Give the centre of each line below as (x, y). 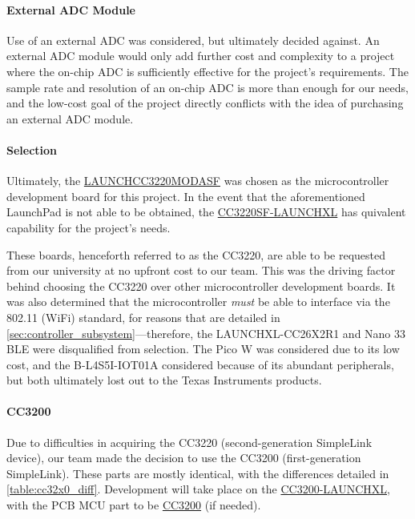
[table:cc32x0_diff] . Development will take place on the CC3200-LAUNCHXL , (198, 489)
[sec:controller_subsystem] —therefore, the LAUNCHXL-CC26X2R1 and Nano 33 (206, 333)
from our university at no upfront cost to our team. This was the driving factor (201, 270)
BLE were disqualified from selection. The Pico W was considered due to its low (203, 349)
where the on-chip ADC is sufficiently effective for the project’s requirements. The (207, 71)
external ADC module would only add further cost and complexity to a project (201, 56)
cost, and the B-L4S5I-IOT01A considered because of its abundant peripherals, (200, 364)
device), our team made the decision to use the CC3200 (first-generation (184, 458)
